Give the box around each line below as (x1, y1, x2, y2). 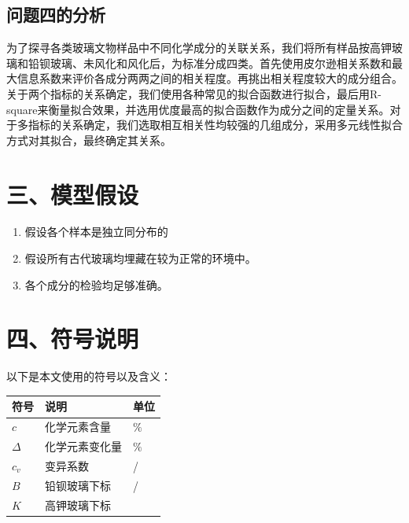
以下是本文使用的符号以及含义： (6, 368, 171, 385)
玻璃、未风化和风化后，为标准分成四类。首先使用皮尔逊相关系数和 (50, 54, 392, 71)
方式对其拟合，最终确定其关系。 (6, 131, 171, 148)
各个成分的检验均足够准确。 (24, 276, 168, 293)
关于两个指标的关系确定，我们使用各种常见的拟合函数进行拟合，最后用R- (6, 85, 381, 101)
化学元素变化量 (45, 438, 122, 455)
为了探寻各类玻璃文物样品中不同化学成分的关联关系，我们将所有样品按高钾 (6, 39, 392, 56)
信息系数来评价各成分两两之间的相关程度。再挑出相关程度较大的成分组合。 (17, 70, 403, 87)
